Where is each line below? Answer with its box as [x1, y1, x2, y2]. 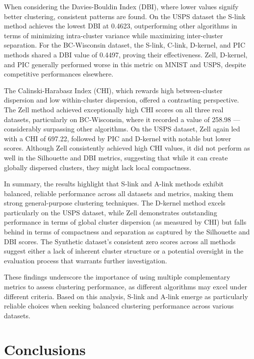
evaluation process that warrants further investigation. [4, 255, 167, 265]
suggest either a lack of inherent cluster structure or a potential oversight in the [4, 246, 244, 256]
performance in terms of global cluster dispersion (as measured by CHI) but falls [4, 217, 247, 227]
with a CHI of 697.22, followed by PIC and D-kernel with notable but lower [4, 133, 231, 143]
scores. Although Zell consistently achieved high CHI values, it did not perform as [4, 143, 250, 153]
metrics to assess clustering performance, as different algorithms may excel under [4, 282, 247, 292]
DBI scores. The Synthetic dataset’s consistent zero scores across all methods [4, 236, 236, 246]
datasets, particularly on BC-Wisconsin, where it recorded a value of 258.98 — [4, 114, 240, 124]
